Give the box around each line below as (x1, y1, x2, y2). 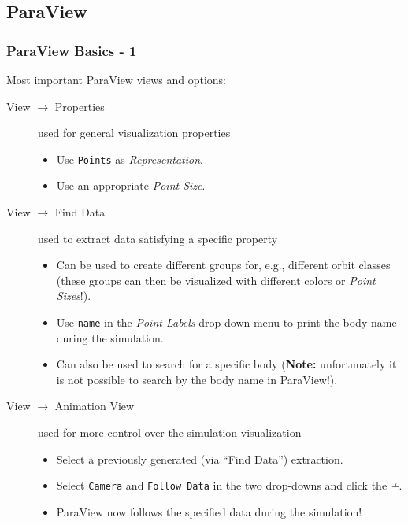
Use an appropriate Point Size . (56, 177, 206, 194)
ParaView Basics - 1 (6, 40, 137, 60)
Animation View (54, 397, 135, 414)
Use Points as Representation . (56, 150, 203, 167)
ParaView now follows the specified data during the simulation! (56, 503, 362, 519)
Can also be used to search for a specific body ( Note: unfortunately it (56, 356, 397, 372)
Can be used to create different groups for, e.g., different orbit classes (56, 257, 391, 273)
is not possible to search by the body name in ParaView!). (56, 371, 338, 387)
